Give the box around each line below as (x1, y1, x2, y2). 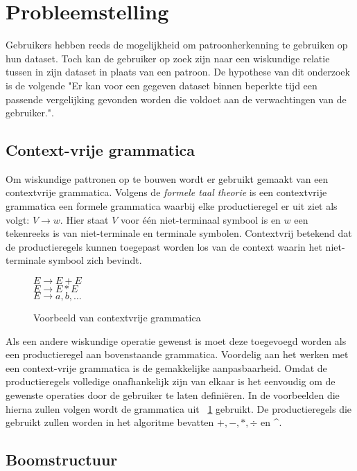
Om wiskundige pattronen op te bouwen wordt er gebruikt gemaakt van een (6, 171, 329, 186)
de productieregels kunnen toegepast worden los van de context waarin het (6, 239, 322, 254)
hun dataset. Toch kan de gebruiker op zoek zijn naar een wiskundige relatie (6, 51, 330, 65)
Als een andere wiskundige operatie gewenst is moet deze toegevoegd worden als (6, 333, 347, 348)
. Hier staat (60, 212, 109, 226)
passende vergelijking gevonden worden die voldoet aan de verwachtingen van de (6, 91, 347, 106)
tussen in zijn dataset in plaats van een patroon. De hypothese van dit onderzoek (6, 64, 350, 79)
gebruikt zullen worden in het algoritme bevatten (6, 415, 214, 429)
